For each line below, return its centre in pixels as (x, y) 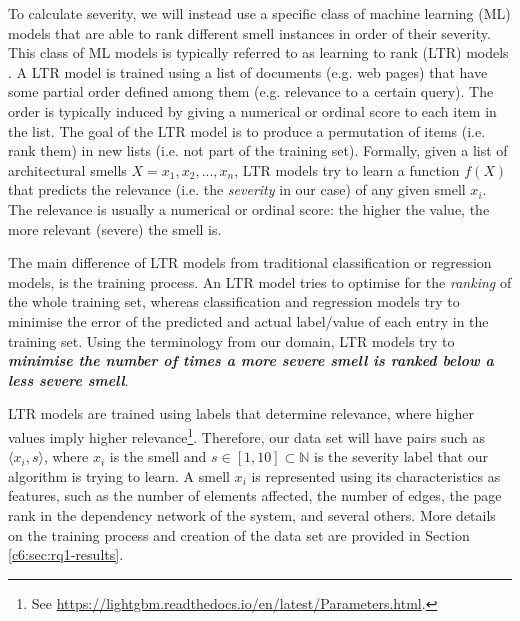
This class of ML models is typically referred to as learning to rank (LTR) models (258, 52)
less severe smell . (68, 379)
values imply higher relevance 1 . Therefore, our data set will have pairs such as (246, 435)
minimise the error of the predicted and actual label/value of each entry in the (248, 320)
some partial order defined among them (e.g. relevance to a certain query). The (251, 91)
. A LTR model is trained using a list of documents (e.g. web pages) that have (248, 71)
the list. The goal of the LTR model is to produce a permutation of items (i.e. (247, 130)
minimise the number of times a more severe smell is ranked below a (251, 360)
